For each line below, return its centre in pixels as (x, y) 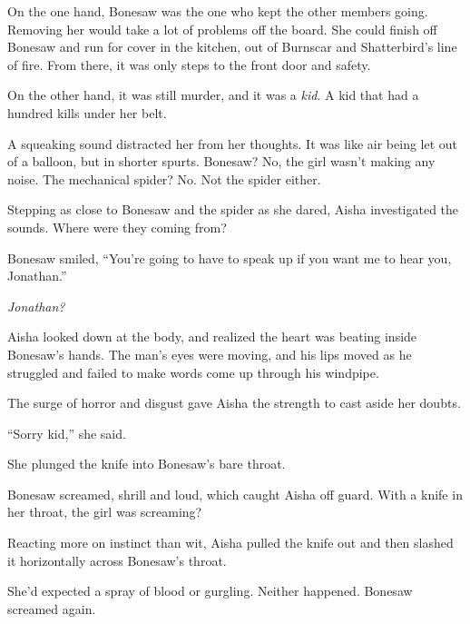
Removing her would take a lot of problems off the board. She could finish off (222, 29)
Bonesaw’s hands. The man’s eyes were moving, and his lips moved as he (210, 354)
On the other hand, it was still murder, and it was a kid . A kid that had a (213, 95)
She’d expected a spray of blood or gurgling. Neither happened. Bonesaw (210, 591)
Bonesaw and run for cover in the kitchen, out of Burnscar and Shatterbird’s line (232, 47)
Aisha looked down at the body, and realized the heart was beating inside (212, 337)
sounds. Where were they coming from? (117, 227)
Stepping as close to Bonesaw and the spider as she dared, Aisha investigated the (233, 209)
